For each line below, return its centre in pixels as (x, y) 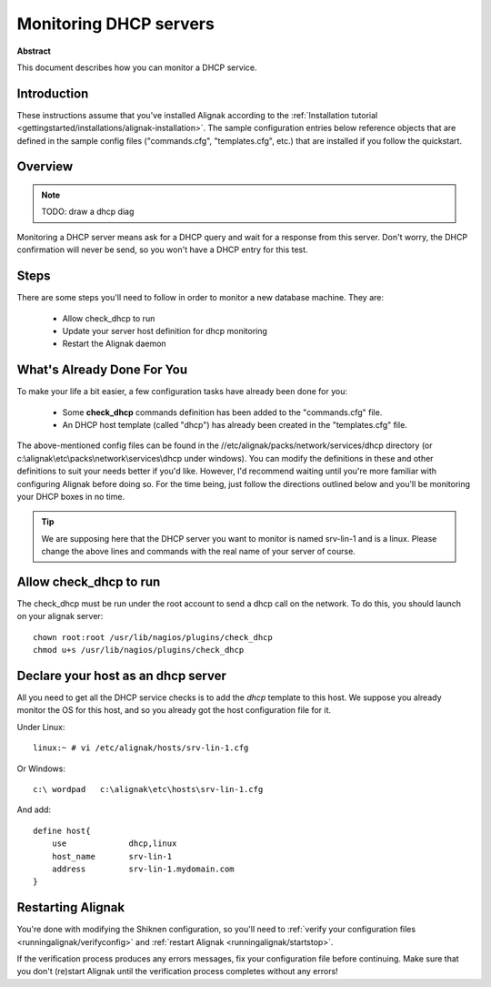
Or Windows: (41, 768)
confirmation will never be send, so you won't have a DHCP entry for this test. (162, 249)
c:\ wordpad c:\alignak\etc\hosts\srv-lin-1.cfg (148, 789)
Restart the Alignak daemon (115, 344)
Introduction (53, 93)
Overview (45, 167)
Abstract (34, 51)
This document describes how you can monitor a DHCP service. (137, 67)
